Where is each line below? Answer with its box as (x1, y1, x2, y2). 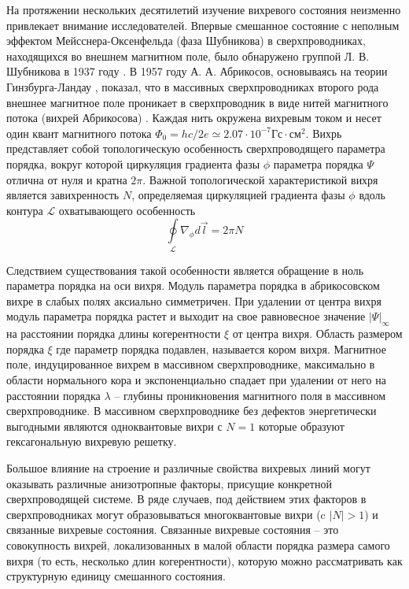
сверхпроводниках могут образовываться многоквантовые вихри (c (6, 506, 326, 522)
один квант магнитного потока (6, 124, 152, 141)
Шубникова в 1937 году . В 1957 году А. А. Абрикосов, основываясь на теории (6, 63, 388, 80)
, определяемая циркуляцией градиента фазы (131, 187, 345, 203)
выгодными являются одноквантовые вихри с (6, 417, 223, 434)
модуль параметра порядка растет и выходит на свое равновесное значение (6, 308, 366, 324)
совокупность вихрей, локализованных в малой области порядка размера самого (6, 536, 390, 553)
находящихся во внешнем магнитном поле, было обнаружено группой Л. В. (6, 47, 370, 64)
